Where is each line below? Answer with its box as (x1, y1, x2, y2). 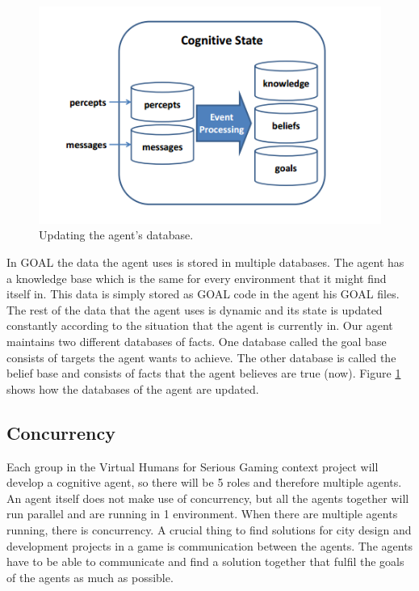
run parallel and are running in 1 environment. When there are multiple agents (6, 505, 398, 522)
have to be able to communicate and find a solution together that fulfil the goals (6, 553, 404, 570)
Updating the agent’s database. (39, 226, 194, 243)
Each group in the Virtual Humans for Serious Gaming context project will (6, 458, 379, 475)
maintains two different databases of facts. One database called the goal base (6, 332, 387, 349)
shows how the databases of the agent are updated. (6, 380, 259, 397)
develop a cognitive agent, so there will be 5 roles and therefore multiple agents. (6, 474, 402, 491)
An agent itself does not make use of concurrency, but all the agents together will (6, 489, 409, 506)
